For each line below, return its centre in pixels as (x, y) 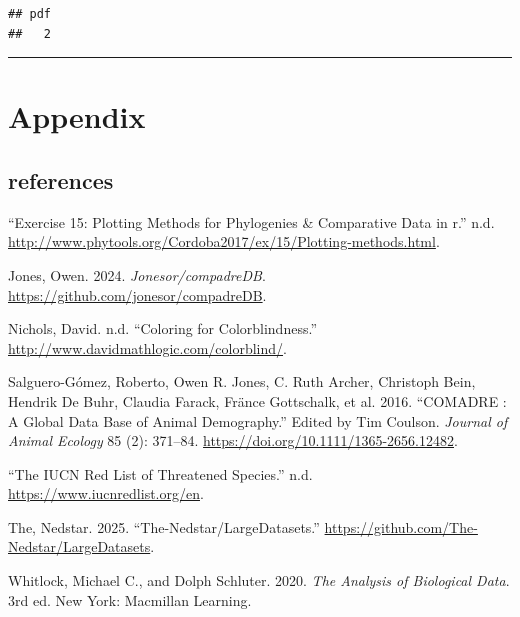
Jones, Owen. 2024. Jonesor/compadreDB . (137, 274)
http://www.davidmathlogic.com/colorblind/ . (147, 347)
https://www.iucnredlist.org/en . (106, 493)
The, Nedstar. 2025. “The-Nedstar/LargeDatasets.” (164, 526)
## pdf (29, 14)
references (61, 179)
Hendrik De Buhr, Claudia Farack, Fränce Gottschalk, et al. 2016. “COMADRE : (257, 400)
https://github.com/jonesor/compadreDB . (137, 294)
